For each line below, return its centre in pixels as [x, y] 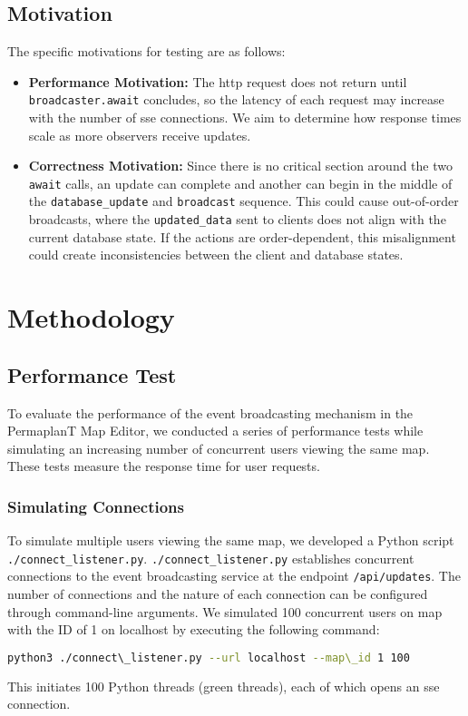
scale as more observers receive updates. [140, 135]
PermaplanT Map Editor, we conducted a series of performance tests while [215, 431]
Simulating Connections [96, 506]
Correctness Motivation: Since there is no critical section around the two [240, 166]
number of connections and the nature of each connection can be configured [218, 594]
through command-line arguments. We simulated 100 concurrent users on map [225, 611]
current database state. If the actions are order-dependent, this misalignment [242, 236]
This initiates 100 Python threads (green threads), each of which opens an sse [224, 686]
